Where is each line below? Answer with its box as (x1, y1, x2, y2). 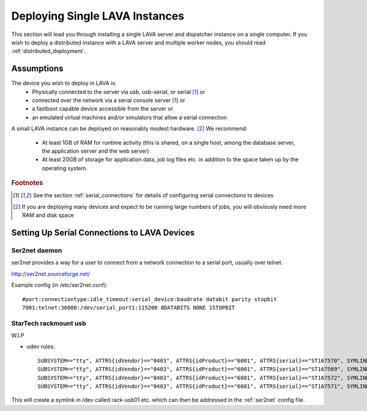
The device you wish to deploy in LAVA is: (11, 79, 117, 87)
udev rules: (26, 343, 55, 351)
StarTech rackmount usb (11, 319, 86, 327)
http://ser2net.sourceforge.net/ (11, 270, 90, 277)
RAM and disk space (22, 211, 75, 219)
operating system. (42, 164, 88, 172)
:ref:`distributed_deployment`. (11, 48, 86, 55)
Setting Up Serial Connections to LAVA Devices (11, 228, 195, 238)
